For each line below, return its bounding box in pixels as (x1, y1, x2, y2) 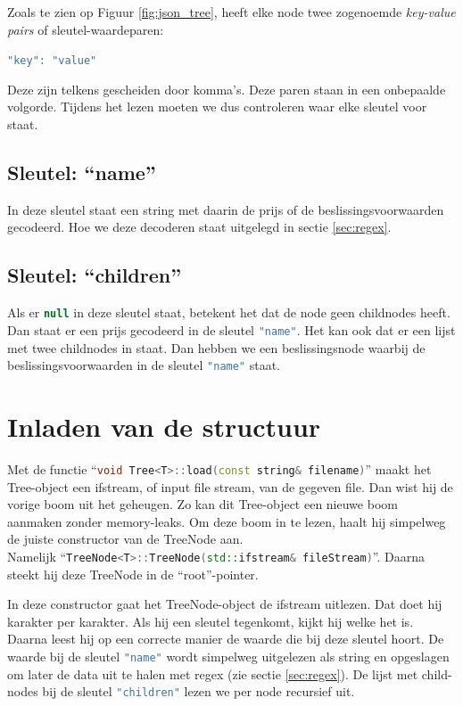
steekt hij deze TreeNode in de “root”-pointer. (7, 564, 259, 583)
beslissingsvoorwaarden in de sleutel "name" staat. (7, 356, 280, 374)
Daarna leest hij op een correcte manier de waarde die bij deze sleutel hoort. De (7, 629, 444, 648)
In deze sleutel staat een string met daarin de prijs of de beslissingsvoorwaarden (7, 200, 444, 218)
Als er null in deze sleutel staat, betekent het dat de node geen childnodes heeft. (7, 303, 451, 322)
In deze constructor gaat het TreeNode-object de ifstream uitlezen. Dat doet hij (7, 595, 442, 613)
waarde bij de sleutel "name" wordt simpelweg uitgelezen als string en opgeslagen (7, 646, 450, 665)
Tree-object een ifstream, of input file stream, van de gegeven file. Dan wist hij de (7, 477, 453, 496)
